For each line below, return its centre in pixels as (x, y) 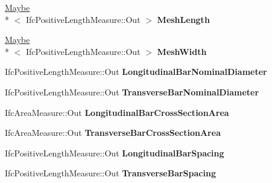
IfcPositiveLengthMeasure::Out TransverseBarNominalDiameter (132, 91)
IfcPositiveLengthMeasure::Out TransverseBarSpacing (110, 173)
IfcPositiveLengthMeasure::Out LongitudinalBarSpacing (115, 152)
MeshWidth (182, 51)
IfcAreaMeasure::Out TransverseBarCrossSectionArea (113, 133)
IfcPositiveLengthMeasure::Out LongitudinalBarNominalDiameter (136, 72)
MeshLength (183, 19)
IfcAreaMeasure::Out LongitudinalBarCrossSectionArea (117, 112)
